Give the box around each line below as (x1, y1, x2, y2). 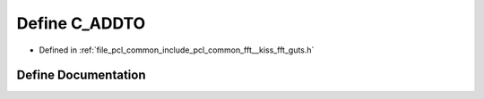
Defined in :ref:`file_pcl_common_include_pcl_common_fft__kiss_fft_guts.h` (39, 45, 315, 55)
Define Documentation (16, 68, 146, 83)
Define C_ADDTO (16, 13, 146, 33)
